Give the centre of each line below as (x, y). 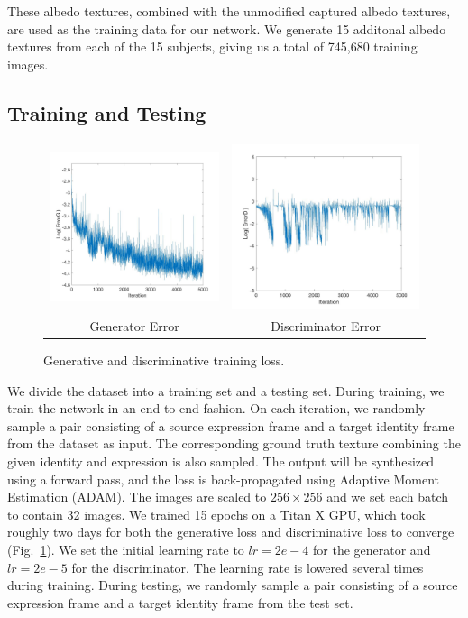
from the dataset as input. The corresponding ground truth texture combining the (234, 443)
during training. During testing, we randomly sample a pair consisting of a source (233, 585)
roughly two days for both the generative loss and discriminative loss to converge (231, 532)
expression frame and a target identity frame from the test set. (180, 602)
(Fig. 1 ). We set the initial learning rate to (126, 549)
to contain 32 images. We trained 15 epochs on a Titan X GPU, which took (216, 514)
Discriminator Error (326, 325)
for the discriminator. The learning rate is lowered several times (248, 567)
